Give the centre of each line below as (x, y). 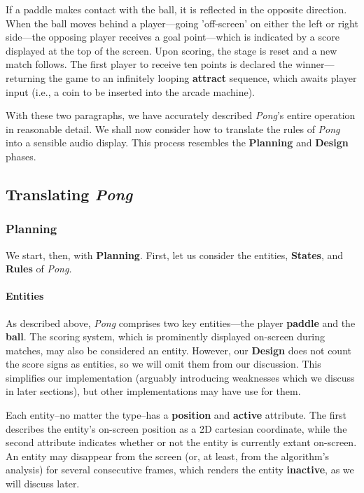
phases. (21, 156)
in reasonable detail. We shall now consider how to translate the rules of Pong (173, 129)
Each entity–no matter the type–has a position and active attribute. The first (176, 415)
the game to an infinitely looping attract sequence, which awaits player (203, 77)
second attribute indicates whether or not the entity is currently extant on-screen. (181, 442)
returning (26, 77)
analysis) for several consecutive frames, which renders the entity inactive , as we (180, 470)
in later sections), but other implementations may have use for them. (153, 391)
